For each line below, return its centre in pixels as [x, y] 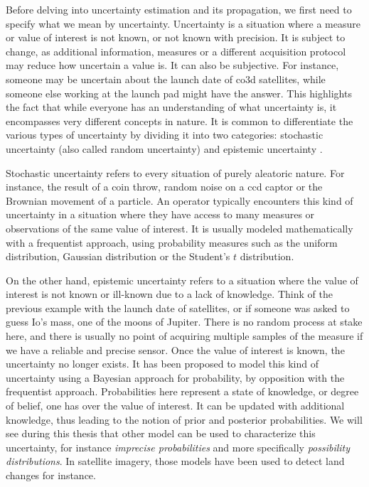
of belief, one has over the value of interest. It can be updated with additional [175, 406]
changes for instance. [51, 475]
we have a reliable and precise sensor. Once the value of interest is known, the [175, 349]
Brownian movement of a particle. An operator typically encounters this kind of [180, 200]
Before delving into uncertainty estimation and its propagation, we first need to [179, 9]
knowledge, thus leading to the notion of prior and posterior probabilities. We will [184, 419]
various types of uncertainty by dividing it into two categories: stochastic [165, 135]
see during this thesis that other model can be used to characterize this [161, 433]
